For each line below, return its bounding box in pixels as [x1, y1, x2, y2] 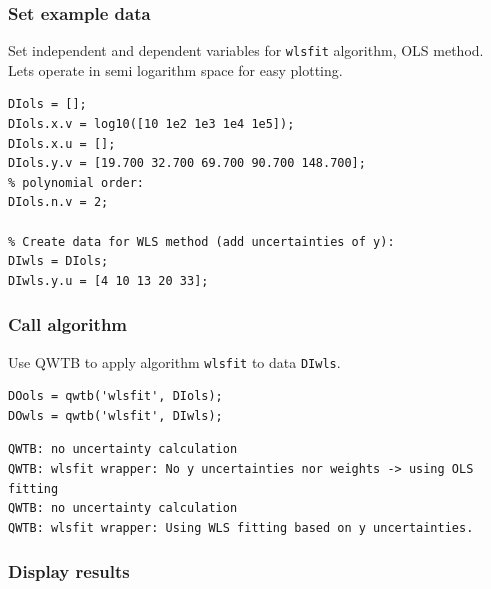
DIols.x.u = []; [8, 136, 116, 151]
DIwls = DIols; [8, 254, 109, 269]
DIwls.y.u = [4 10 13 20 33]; [8, 273, 209, 288]
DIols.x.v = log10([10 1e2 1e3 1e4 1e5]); [8, 117, 295, 132]
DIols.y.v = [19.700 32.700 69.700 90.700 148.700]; [8, 156, 366, 171]
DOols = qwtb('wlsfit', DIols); [8, 389, 223, 404]
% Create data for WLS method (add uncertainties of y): [8, 234, 395, 249]
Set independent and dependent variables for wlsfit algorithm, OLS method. [8, 40, 484, 61]
